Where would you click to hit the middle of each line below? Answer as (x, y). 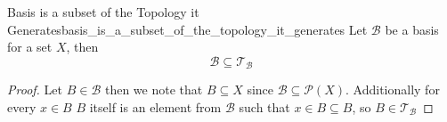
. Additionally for (393, 89)
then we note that (154, 89)
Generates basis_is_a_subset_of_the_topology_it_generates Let (187, 29)
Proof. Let (35, 89)
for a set (30, 47)
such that (264, 106)
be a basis (412, 29)
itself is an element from (155, 106)
